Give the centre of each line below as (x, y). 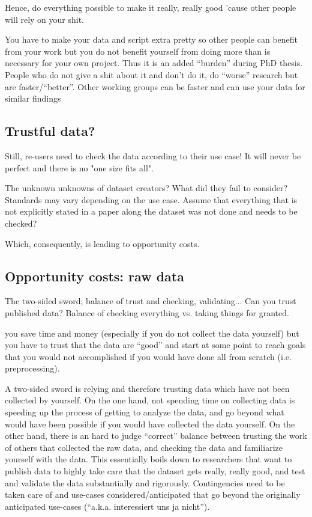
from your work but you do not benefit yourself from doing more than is (138, 51)
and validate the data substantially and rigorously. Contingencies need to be (145, 482)
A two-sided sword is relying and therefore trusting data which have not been (147, 388)
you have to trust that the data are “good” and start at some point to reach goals (155, 345)
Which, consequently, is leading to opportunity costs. (102, 243)
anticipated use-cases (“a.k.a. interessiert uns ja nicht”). (107, 506)
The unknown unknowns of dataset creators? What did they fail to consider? (146, 188)
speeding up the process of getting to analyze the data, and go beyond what (145, 412)
